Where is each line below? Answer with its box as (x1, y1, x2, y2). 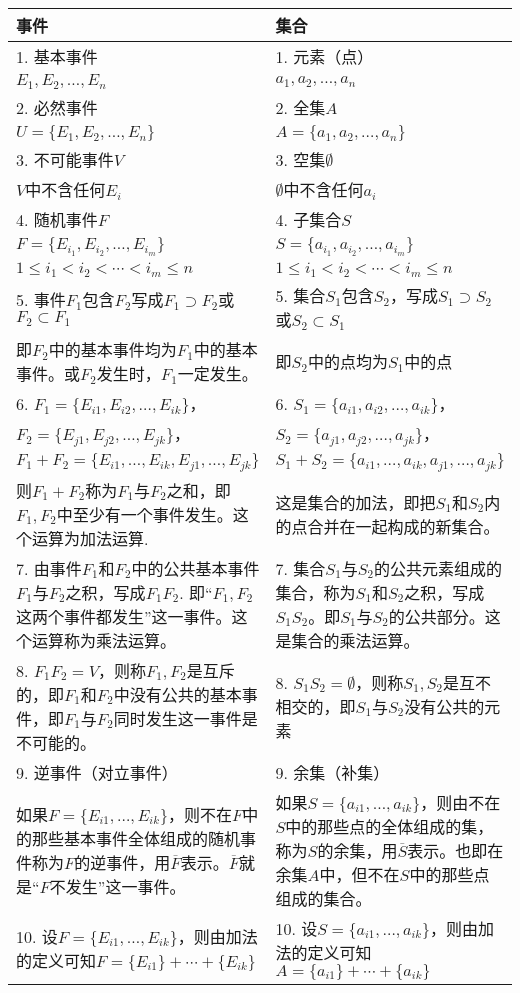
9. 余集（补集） (275, 760, 390, 784)
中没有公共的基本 (113, 682, 242, 706)
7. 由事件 (16, 556, 82, 580)
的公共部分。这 (388, 604, 501, 628)
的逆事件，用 (74, 850, 171, 874)
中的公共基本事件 (131, 556, 260, 580)
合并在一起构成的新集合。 (307, 514, 500, 538)
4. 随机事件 (16, 208, 98, 231)
